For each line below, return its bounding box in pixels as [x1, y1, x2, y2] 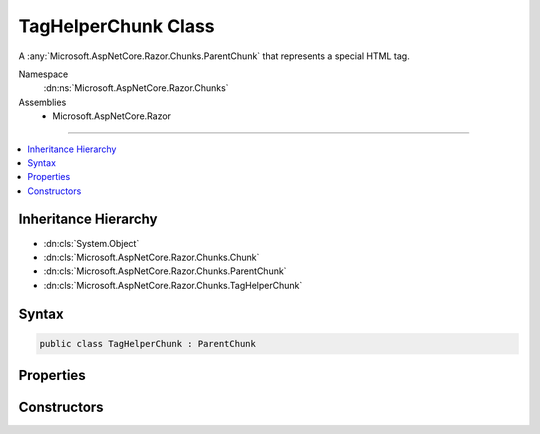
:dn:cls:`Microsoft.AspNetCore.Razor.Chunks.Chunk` [43, 251, 260, 263]
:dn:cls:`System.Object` [43, 237, 140, 249]
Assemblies [18, 96, 67, 108]
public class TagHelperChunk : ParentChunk [39, 338, 257, 349]
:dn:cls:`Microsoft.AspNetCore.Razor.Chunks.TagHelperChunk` [43, 279, 303, 291]
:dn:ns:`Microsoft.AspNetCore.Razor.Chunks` [43, 82, 229, 94]
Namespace [18, 68, 69, 80]
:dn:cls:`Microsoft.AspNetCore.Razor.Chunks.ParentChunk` [43, 265, 287, 277]
